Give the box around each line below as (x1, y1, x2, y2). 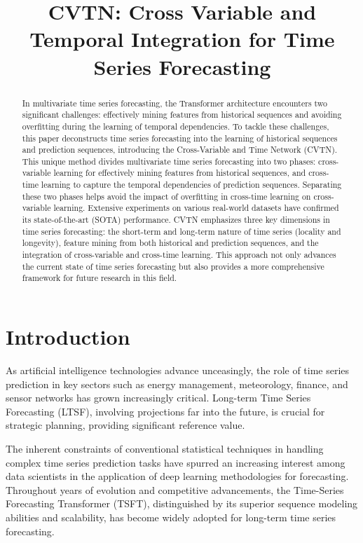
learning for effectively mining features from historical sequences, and (53, 167, 306, 179)
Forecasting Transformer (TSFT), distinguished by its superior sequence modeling (6, 496, 358, 511)
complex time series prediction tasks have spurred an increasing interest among (6, 455, 345, 469)
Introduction (6, 322, 130, 351)
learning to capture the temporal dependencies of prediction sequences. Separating (41, 179, 342, 191)
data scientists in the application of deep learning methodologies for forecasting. (6, 469, 349, 483)
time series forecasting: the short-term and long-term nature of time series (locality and (22, 225, 341, 237)
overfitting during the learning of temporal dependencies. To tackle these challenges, (22, 120, 329, 132)
